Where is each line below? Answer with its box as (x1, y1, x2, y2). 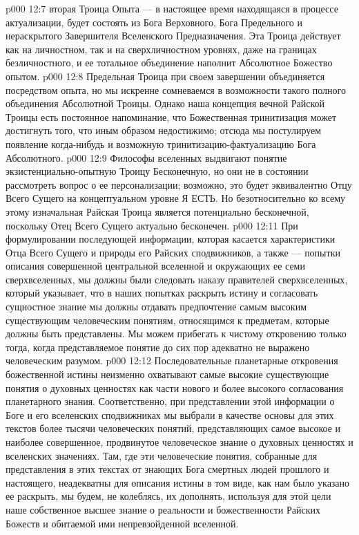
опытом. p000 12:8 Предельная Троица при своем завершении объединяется (6, 68, 325, 83)
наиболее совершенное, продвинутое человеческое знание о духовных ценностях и (6, 435, 353, 449)
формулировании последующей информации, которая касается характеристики (6, 232, 336, 246)
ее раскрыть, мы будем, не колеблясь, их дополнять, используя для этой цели (6, 489, 331, 503)
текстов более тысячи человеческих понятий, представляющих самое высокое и (6, 421, 341, 435)
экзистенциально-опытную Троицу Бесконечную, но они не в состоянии (6, 164, 309, 178)
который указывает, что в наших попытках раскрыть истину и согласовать (6, 285, 318, 300)
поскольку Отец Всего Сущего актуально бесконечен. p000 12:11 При (6, 218, 298, 232)
